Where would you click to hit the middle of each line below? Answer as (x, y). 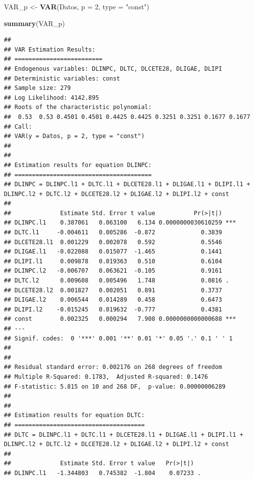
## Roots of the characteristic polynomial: (78, 107)
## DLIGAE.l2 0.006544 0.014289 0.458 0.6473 (113, 300)
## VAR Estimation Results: (50, 49)
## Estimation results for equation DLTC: (74, 415)
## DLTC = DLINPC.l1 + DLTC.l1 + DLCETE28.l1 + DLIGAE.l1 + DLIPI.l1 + (124, 435)
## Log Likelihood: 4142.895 (52, 98)
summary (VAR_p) (35, 23)
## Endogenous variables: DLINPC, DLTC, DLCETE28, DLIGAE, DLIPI (113, 69)
